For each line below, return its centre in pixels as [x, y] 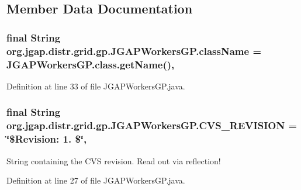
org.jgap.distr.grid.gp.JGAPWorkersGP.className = [134, 51]
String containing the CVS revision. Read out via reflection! [114, 160]
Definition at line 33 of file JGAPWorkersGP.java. [96, 86]
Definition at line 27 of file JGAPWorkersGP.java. [96, 180]
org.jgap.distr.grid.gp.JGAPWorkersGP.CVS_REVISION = [152, 125]
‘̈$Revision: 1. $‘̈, [47, 139]
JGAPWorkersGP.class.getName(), [91, 64]
